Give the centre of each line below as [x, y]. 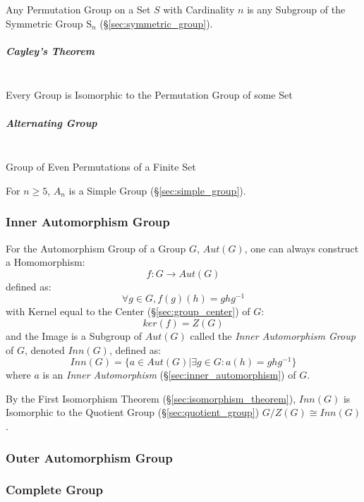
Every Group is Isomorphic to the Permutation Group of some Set [149, 95]
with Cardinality [199, 9]
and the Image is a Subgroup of [74, 335]
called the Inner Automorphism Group [273, 335]
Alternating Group [51, 122]
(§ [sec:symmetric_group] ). [156, 23]
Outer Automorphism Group [89, 457]
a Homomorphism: [45, 262]
